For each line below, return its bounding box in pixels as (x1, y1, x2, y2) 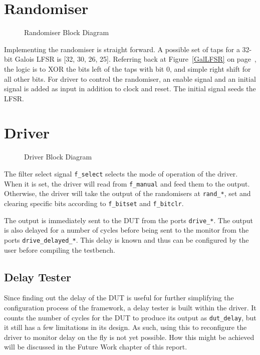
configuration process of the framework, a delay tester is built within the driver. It (4, 302, 256, 312)
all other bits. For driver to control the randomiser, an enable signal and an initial (4, 73, 256, 84)
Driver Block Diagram (24, 151, 92, 162)
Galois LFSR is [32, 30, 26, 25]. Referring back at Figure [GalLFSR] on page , (15, 54, 256, 64)
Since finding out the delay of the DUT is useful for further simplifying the (4, 292, 234, 303)
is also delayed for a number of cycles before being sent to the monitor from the (4, 225, 249, 235)
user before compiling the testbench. (4, 244, 115, 255)
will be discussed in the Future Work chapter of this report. (4, 341, 187, 352)
